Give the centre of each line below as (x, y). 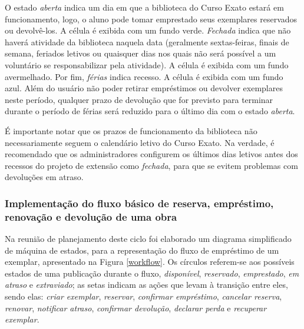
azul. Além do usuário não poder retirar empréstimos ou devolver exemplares (144, 88)
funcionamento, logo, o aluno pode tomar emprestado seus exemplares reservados (151, 19)
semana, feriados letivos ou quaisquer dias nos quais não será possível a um (141, 53)
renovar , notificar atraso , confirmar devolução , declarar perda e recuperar (136, 308)
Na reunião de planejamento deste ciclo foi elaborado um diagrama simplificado (148, 239)
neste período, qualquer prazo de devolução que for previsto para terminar (139, 99)
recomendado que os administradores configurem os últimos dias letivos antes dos (151, 154)
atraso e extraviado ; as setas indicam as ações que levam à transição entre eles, (146, 285)
